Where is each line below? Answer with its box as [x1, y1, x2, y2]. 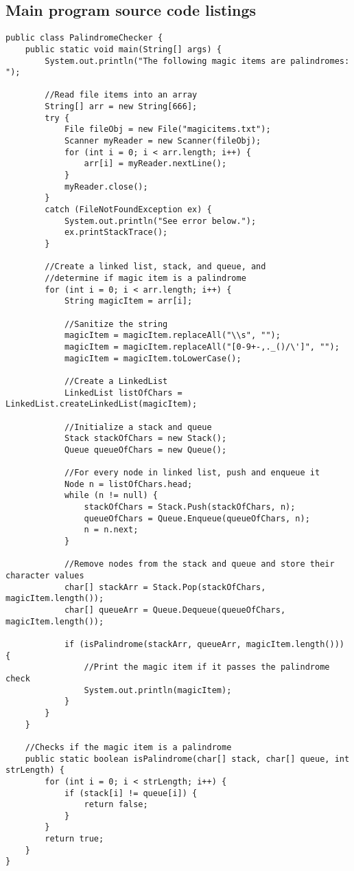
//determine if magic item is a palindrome [45, 273, 246, 283]
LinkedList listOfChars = [64, 387, 182, 398]
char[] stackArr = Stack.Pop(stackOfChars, [64, 582, 266, 592]
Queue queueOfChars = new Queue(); [64, 444, 227, 455]
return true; [45, 834, 104, 844]
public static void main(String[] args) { [25, 44, 222, 54]
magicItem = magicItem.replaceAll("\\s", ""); [64, 330, 281, 341]
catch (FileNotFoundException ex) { [45, 205, 212, 215]
